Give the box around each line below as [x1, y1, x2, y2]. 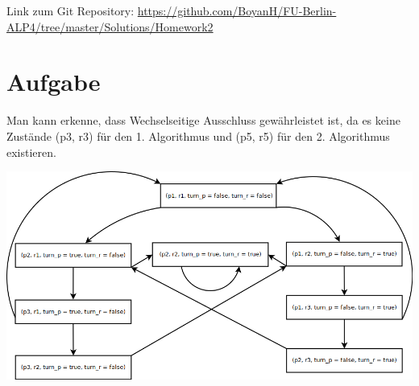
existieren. [6, 143, 56, 160]
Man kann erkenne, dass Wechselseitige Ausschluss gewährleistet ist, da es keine [6, 112, 400, 129]
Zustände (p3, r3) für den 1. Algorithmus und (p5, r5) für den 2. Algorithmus [6, 127, 390, 144]
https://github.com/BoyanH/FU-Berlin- [137, 2, 337, 18]
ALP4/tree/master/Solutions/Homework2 [6, 18, 214, 35]
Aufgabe [6, 65, 101, 98]
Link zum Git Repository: [6, 2, 135, 18]
